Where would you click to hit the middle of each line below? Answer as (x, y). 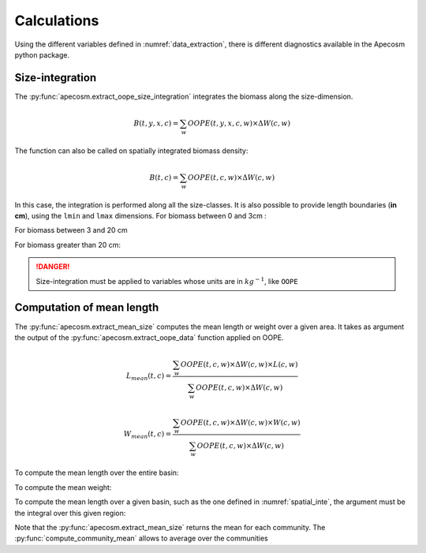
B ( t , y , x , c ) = (156, 123)
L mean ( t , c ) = (149, 377)
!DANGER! (53, 267)
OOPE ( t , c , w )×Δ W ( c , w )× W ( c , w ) (240, 422)
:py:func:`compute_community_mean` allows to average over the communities (141, 538)
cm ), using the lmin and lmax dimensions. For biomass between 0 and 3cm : (141, 216)
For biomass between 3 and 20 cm (71, 230)
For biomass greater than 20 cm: (68, 245)
